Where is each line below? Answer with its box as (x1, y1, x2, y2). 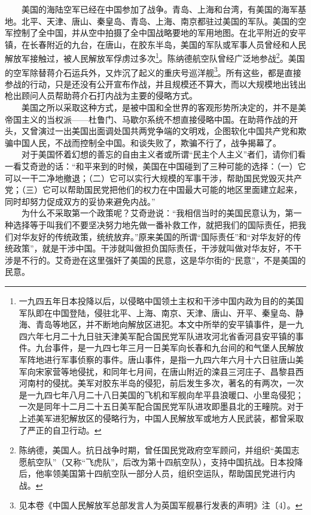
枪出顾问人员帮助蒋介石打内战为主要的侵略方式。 (5, 89, 197, 102)
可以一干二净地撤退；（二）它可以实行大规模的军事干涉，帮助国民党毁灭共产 (5, 171, 302, 184)
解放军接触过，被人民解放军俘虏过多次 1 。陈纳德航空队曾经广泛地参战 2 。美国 (5, 50, 305, 65)
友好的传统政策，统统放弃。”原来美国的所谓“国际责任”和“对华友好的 (29, 230, 293, 243)
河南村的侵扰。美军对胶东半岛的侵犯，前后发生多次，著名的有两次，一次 (19, 377, 304, 389)
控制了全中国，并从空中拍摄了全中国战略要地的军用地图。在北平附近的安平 (13, 26, 306, 39)
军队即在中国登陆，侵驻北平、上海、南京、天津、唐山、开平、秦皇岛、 (19, 306, 295, 319)
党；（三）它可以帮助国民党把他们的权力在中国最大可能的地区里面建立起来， (5, 183, 302, 196)
